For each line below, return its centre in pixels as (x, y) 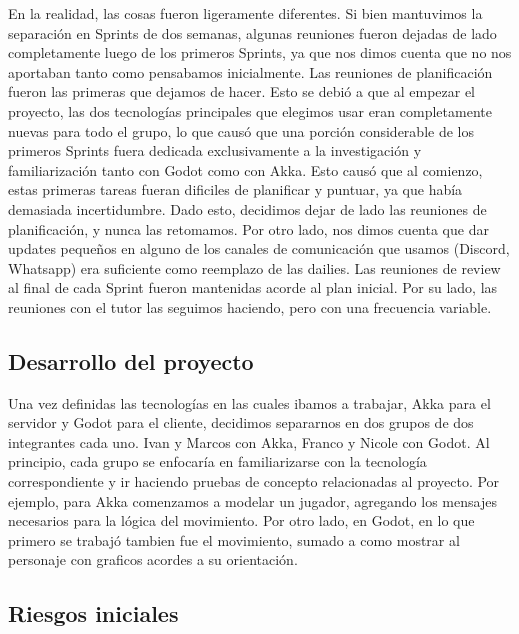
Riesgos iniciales (93, 613)
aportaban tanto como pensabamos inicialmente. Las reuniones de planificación (250, 71)
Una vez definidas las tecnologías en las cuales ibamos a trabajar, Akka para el (249, 402)
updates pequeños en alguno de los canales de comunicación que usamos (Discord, (259, 248)
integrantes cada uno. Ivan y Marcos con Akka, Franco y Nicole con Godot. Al (249, 441)
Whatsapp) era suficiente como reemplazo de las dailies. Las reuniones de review (254, 267)
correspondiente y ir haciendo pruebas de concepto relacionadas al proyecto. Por (254, 481)
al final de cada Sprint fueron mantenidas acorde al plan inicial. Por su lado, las (253, 287)
